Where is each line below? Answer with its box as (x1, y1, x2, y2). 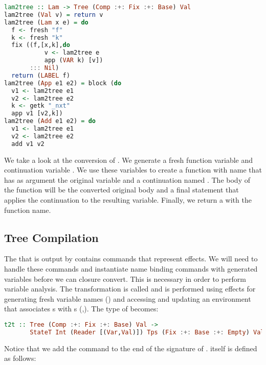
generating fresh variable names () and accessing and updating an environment (4, 293, 251, 304)
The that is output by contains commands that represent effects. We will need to (4, 253, 258, 264)
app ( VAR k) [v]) (44, 57, 103, 64)
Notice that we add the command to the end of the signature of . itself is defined (4, 343, 257, 353)
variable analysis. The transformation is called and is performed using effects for (4, 283, 256, 294)
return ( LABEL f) (11, 71, 70, 79)
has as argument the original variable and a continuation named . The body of (4, 174, 250, 185)
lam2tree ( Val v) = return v (4, 11, 103, 18)
